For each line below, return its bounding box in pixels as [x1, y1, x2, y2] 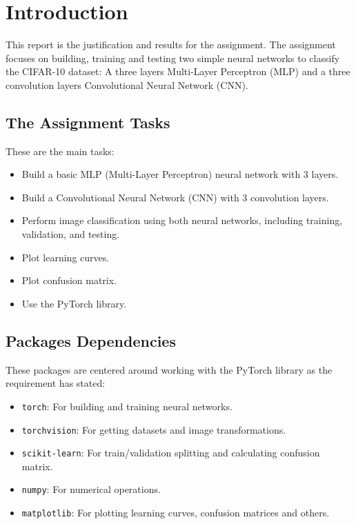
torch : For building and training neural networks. [21, 399, 233, 413]
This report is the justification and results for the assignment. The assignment [6, 37, 336, 52]
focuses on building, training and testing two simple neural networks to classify [6, 50, 340, 65]
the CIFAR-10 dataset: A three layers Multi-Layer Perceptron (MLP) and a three [6, 64, 350, 79]
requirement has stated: [6, 376, 106, 390]
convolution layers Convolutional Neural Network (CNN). [6, 77, 248, 92]
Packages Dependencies [6, 330, 176, 351]
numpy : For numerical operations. [21, 482, 161, 496]
